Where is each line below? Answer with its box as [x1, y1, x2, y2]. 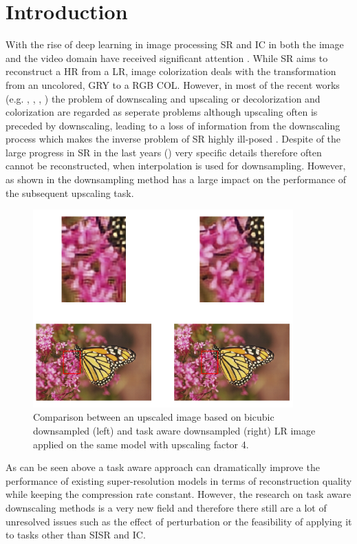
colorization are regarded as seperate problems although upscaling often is [6, 105, 318, 119]
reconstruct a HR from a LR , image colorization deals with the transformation [6, 64, 336, 79]
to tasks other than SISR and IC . [6, 527, 146, 542]
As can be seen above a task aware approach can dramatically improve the [6, 460, 320, 474]
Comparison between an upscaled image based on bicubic [33, 410, 274, 424]
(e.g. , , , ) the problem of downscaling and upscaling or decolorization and [6, 91, 321, 105]
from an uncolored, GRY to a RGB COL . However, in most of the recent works [6, 77, 340, 92]
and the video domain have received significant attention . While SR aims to [6, 50, 328, 65]
